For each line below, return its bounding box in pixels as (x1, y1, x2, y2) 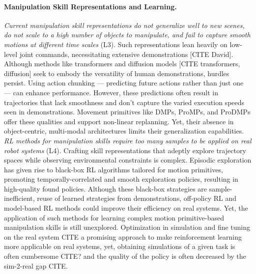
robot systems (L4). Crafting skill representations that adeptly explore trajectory (4, 145, 246, 155)
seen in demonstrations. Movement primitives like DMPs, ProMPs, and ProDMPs (4, 107, 251, 117)
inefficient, (4, 193, 35, 203)
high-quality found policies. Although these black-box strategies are (4, 183, 207, 193)
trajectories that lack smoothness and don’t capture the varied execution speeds (4, 97, 245, 107)
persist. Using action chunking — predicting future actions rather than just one (4, 78, 244, 88)
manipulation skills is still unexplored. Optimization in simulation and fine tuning (4, 222, 251, 232)
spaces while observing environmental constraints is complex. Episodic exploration (4, 155, 252, 165)
